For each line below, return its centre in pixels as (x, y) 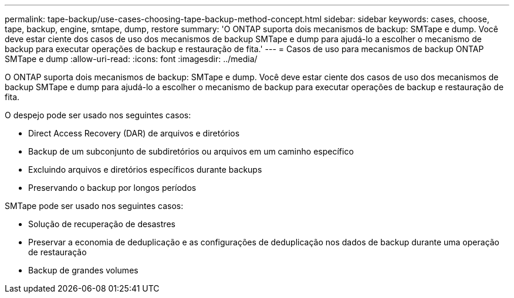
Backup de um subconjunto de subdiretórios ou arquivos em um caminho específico (191, 151)
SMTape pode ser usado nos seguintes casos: (94, 206)
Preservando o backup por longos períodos (112, 188)
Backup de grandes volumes (83, 270)
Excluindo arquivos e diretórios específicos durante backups (145, 169)
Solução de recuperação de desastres (102, 224)
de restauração (58, 252)
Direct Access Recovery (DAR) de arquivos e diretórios (134, 133)
